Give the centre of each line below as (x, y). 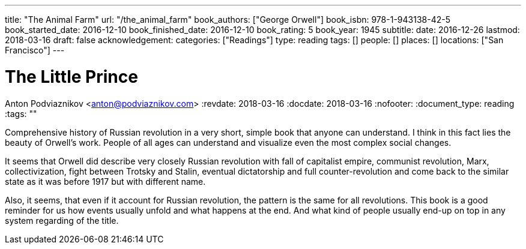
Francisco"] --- (35, 50)
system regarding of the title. (62, 220)
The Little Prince (71, 76)
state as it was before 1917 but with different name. (105, 181)
